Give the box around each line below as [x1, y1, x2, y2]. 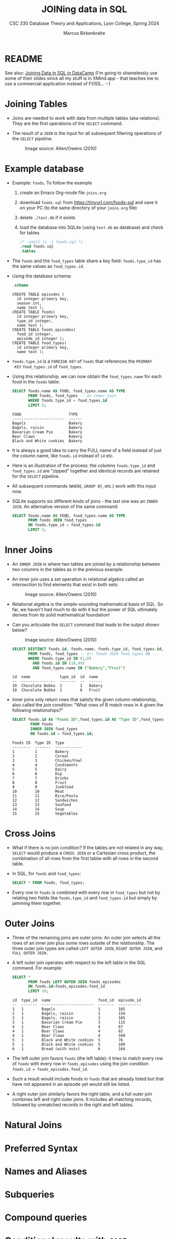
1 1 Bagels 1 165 [12, 1007, 126, 1012]
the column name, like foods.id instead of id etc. [12, 452, 114, 458]
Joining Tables [5, 98, 68, 110]
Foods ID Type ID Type [12, 740, 65, 745]
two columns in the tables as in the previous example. [12, 566, 124, 572]
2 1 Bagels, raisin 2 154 [12, 1011, 126, 1016]
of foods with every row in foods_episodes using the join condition [12, 1061, 149, 1067]
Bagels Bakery [12, 420, 83, 425]
